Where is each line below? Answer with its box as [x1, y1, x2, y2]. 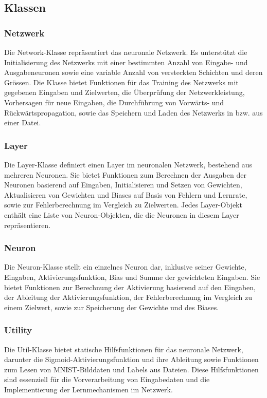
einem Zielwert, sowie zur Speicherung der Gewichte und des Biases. [4, 301, 219, 312]
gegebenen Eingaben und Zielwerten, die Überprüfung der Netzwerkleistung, [4, 87, 245, 98]
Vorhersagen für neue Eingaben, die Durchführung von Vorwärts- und [4, 97, 224, 107]
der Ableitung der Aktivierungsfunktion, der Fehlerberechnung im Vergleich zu [4, 292, 253, 302]
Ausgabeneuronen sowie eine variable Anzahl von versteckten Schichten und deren [4, 67, 263, 78]
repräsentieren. [4, 219, 51, 230]
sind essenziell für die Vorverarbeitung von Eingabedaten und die [4, 374, 210, 385]
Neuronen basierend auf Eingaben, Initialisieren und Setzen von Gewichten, [4, 179, 242, 190]
